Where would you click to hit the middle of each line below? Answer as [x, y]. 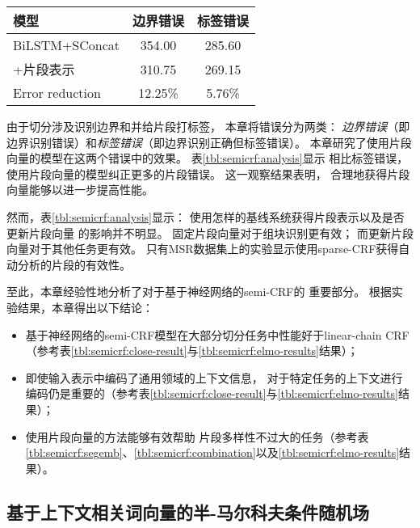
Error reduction [57, 93]
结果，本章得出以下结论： [85, 307]
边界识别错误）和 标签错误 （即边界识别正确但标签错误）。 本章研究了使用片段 [209, 142]
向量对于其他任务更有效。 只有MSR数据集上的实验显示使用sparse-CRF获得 [203, 249]
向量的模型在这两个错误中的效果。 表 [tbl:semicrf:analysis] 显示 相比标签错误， [208, 158]
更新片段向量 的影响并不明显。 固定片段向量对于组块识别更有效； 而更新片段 [210, 232]
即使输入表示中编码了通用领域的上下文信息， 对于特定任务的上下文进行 [214, 377]
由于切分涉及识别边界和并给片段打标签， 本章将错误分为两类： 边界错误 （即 [208, 126]
